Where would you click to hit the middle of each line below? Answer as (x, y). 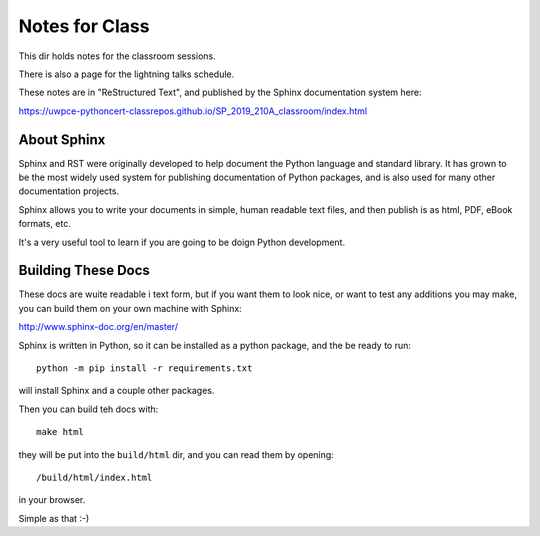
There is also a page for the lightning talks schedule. (126, 74)
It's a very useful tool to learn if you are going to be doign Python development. (181, 242)
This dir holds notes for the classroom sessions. (117, 56)
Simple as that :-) (54, 518)
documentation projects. (69, 191)
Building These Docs (84, 270)
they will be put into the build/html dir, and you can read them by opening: (176, 454)
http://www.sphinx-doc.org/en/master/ (98, 327)
